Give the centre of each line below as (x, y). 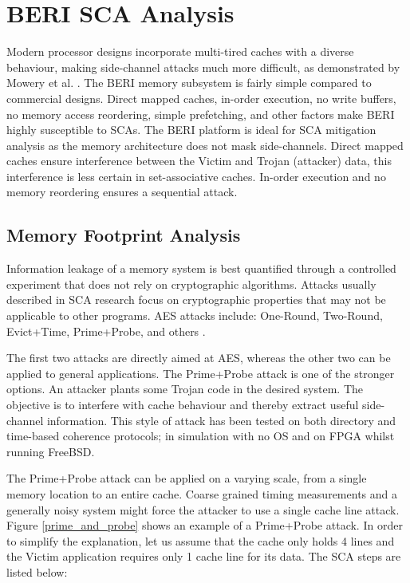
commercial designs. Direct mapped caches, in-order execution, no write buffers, (201, 98)
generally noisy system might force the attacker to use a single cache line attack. (203, 509)
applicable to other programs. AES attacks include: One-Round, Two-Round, (195, 315)
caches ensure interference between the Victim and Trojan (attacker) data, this (199, 161)
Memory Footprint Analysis (124, 235)
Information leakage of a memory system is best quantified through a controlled (201, 268)
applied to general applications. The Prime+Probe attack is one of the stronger (201, 373)
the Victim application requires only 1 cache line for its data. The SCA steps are (204, 556)
